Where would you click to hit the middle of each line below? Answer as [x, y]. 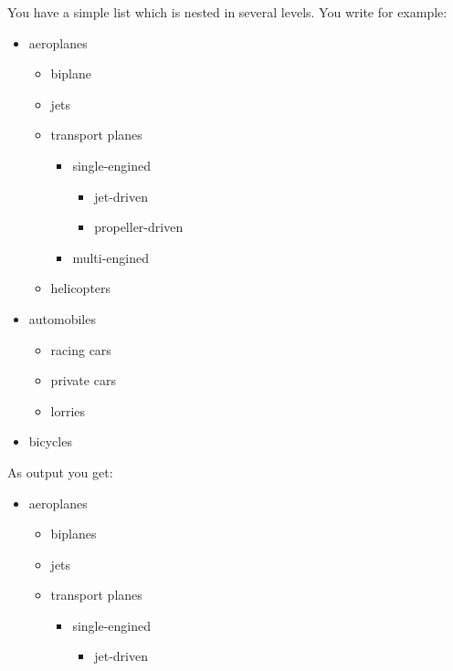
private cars [83, 380]
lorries [68, 410]
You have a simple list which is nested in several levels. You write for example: [227, 12]
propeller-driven [139, 227]
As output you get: [60, 472]
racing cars [81, 349]
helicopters [81, 288]
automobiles [62, 318]
